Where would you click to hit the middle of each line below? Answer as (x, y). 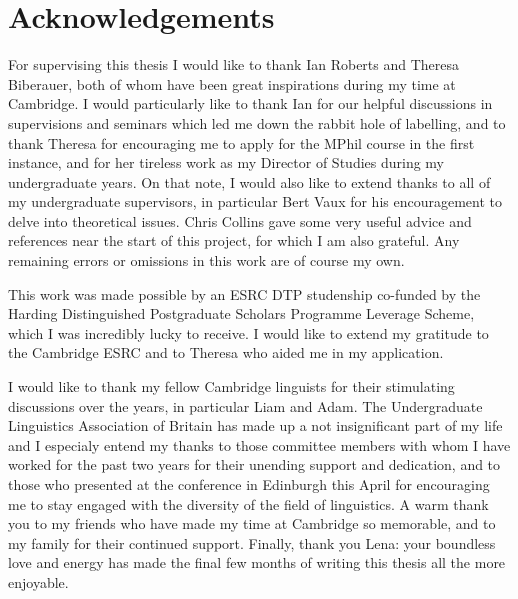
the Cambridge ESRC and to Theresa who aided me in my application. (226, 352)
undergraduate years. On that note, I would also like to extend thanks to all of (249, 181)
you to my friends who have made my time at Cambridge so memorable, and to (252, 523)
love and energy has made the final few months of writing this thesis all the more (257, 562)
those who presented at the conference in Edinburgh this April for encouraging (249, 484)
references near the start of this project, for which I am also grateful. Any (234, 240)
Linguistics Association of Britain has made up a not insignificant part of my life (255, 425)
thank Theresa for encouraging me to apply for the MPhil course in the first (241, 142)
